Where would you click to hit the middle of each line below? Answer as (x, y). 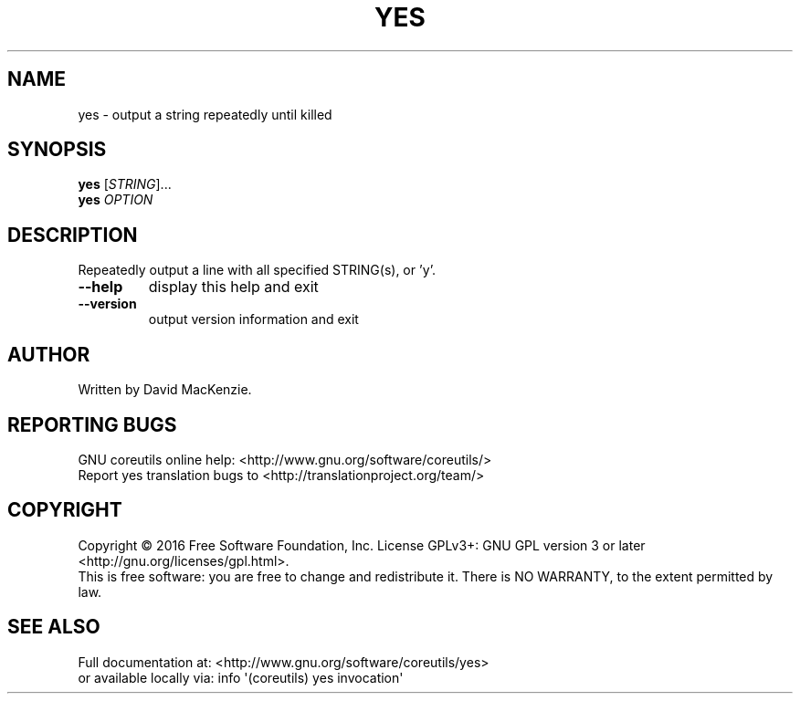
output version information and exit (253, 319)
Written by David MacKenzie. (165, 390)
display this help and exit (233, 287)
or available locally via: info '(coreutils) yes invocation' (241, 677)
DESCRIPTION (73, 235)
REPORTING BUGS (92, 424)
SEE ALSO (54, 627)
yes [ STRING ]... (125, 184)
